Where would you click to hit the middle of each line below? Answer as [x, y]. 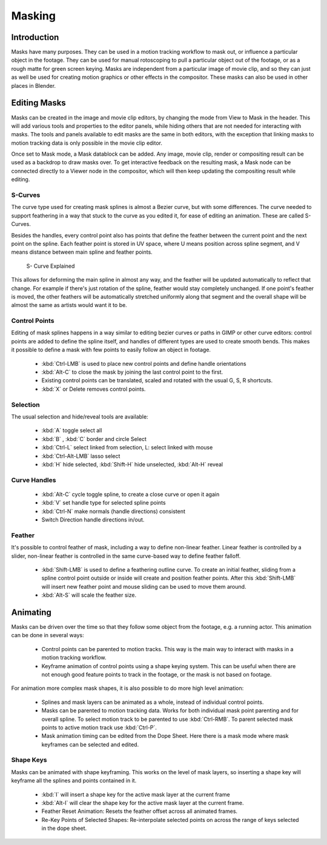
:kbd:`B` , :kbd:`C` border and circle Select [94, 439]
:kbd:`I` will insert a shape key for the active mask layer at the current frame [136, 794]
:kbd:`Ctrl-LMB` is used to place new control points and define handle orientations [144, 363]
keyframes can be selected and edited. [90, 744]
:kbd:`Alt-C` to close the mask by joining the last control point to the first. [132, 372]
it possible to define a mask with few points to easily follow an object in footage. [111, 350]
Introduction [35, 37]
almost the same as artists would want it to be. [69, 305]
